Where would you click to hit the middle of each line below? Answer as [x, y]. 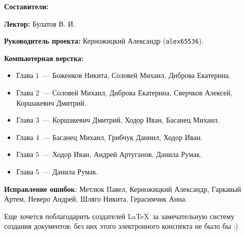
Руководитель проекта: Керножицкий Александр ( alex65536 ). [104, 41]
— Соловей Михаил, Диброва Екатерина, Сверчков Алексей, [138, 93]
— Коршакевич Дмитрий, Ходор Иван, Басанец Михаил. [131, 120]
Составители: [26, 6]
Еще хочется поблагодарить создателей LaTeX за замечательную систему [119, 216]
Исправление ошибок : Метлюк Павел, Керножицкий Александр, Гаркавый [123, 189]
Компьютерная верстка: [44, 58]
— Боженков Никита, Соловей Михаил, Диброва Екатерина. [137, 75]
